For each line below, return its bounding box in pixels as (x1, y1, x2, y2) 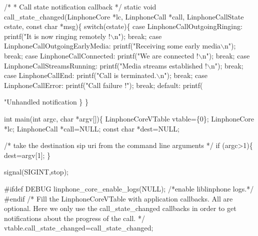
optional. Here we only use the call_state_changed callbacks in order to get (4, 203, 236, 213)
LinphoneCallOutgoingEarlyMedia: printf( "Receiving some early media (4, 40, 221, 51)
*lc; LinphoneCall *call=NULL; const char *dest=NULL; (4, 123, 179, 133)
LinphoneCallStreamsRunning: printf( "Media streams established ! (4, 60, 207, 70)
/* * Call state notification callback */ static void (4, 1, 156, 11)
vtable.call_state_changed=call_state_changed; (4, 222, 153, 233)
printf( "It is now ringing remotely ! (4, 30, 110, 41)
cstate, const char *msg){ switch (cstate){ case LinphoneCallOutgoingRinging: (4, 21, 242, 31)
